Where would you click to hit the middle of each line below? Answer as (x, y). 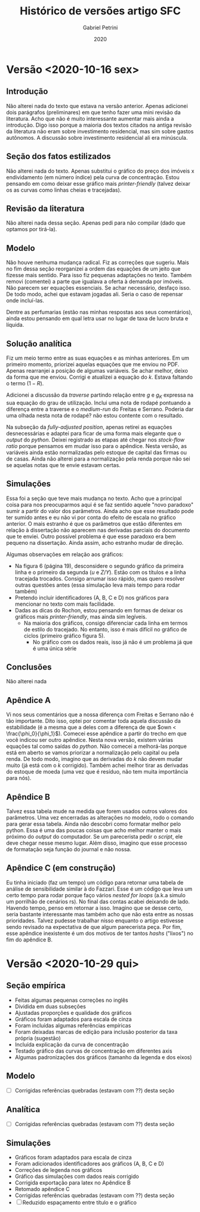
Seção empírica (36, 986)
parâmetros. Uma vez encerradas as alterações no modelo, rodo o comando (100, 818)
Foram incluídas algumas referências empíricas (73, 1025)
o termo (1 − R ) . (25, 383)
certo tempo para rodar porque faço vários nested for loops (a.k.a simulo (96, 895)
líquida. (15, 325)
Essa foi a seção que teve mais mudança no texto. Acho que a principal (94, 498)
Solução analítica (39, 344)
